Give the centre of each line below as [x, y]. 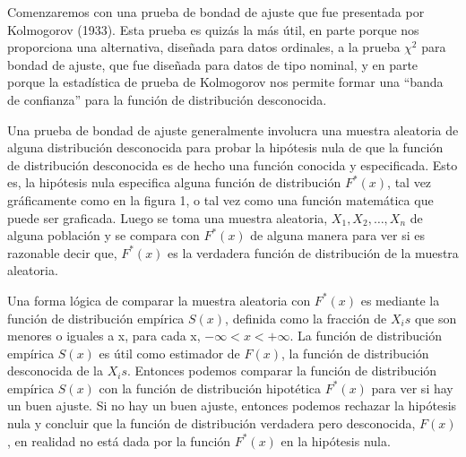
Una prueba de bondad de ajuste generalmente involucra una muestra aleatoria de [233, 129]
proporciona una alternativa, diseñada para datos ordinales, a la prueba [204, 47]
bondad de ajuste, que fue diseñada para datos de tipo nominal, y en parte [213, 64]
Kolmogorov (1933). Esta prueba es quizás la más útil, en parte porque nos [213, 29]
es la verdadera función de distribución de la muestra [313, 252]
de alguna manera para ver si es [337, 235]
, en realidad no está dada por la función [119, 440]
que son [436, 318]
